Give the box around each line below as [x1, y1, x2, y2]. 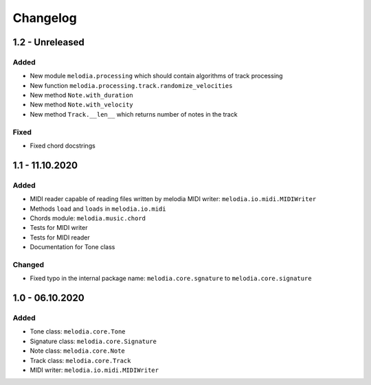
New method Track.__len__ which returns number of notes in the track [30, 110, 238, 118]
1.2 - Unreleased [12, 36, 85, 48]
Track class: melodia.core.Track [30, 356, 131, 364]
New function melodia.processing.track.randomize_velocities [30, 81, 233, 89]
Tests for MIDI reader [30, 233, 91, 242]
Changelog [12, 10, 77, 25]
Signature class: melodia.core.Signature [30, 337, 157, 345]
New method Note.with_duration [30, 91, 133, 100]
